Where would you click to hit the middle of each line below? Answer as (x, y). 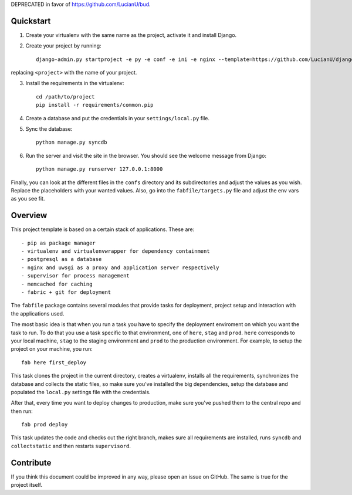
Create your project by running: (63, 46)
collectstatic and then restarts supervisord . (71, 446)
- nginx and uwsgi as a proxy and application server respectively (120, 267)
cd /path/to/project (65, 96)
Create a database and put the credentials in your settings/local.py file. (117, 118)
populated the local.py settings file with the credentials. (81, 392)
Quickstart (31, 21)
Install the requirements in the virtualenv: (75, 83)
